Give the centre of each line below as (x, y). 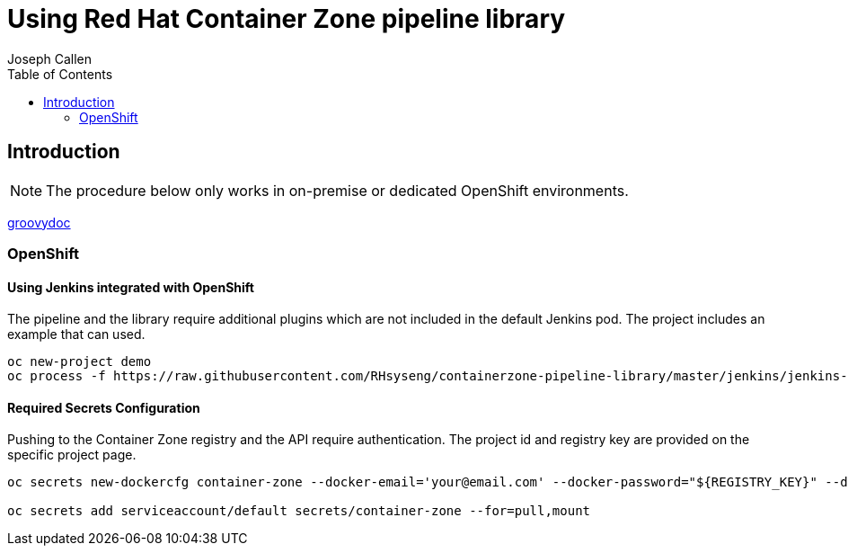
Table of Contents (60, 74)
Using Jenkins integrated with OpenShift (131, 287)
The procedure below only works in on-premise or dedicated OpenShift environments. (337, 190)
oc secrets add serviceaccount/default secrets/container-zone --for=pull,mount (299, 511)
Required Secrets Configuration (104, 407)
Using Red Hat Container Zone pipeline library (287, 19)
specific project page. (72, 455)
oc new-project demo (79, 362)
